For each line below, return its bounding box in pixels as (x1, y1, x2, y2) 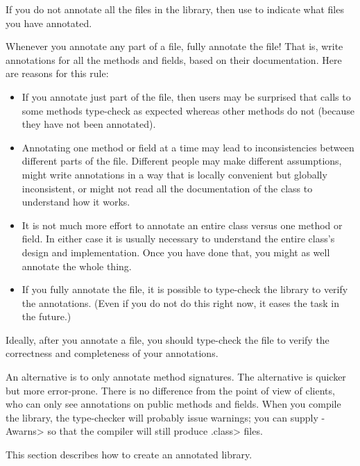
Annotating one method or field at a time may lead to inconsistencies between (22, 140, 354, 154)
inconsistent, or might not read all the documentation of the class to (22, 181, 313, 195)
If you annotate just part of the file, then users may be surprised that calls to (22, 89, 351, 103)
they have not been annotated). (22, 117, 156, 131)
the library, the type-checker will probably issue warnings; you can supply (6, 410, 318, 424)
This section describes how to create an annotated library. (6, 447, 252, 462)
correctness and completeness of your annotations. (6, 346, 218, 360)
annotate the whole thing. (22, 258, 132, 273)
